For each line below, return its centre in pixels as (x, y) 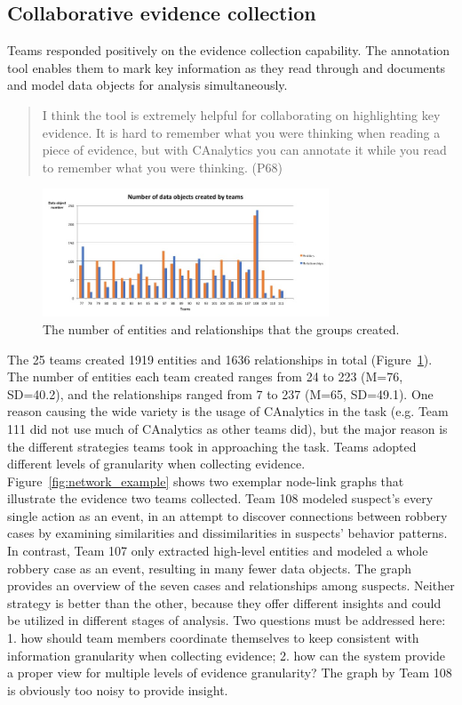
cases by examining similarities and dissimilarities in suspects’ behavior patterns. (227, 533)
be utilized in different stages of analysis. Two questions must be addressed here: (227, 620)
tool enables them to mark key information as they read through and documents (227, 67)
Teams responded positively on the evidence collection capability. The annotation (229, 50)
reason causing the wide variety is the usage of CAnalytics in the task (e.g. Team (228, 411)
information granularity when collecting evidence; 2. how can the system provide (227, 655)
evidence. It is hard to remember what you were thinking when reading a (241, 132)
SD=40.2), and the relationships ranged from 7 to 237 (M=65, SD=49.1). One (220, 393)
